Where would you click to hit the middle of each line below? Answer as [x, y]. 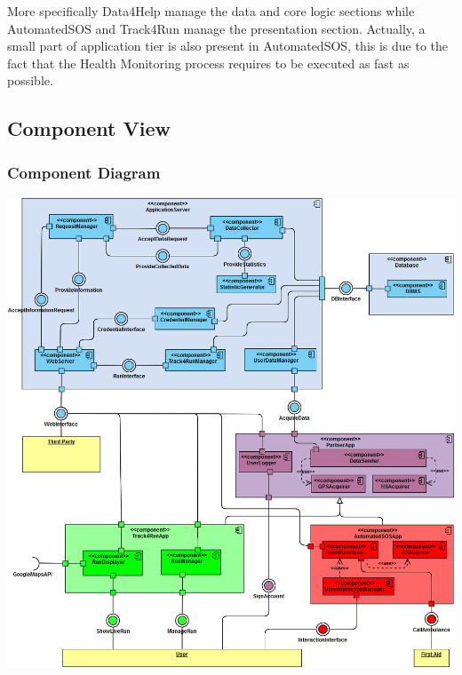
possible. [30, 80]
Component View [89, 128]
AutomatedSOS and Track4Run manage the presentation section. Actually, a [216, 28]
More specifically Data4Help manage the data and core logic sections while [211, 11]
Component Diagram [84, 172]
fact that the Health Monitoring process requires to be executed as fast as [208, 63]
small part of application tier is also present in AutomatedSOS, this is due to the [228, 46]
